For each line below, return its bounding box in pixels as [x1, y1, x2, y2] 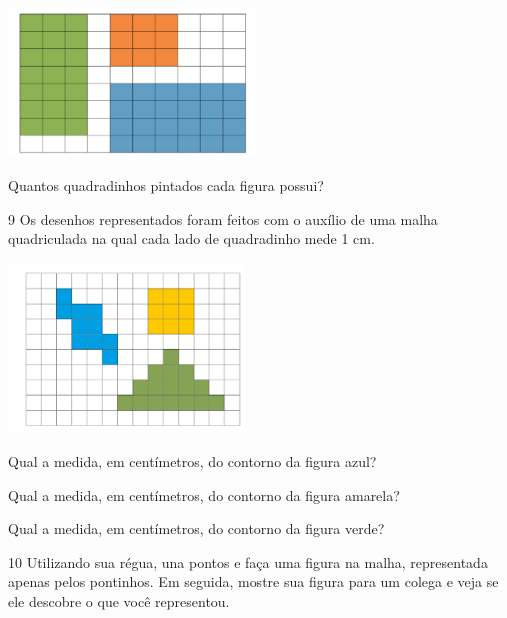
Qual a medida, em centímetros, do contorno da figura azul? [8, 450, 377, 471]
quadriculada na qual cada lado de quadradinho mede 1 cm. [8, 228, 375, 249]
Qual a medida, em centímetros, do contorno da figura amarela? [8, 484, 400, 505]
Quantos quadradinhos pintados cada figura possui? [8, 175, 324, 196]
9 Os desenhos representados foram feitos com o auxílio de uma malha [8, 208, 438, 229]
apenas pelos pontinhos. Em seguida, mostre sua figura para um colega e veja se [8, 571, 499, 592]
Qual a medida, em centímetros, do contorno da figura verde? [8, 518, 385, 539]
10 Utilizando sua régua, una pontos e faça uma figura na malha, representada [8, 551, 488, 572]
